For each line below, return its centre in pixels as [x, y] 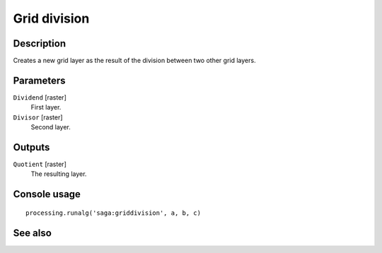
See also [33, 233]
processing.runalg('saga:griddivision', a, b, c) [114, 213]
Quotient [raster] [40, 164]
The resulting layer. [59, 174]
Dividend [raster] [40, 97]
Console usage [47, 194]
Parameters [39, 80]
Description [40, 43]
